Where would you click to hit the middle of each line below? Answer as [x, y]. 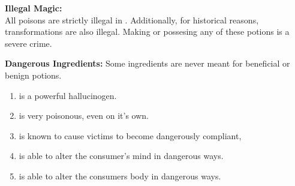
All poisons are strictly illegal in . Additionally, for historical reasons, [132, 19]
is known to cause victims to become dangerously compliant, [130, 135]
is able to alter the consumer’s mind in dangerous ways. [121, 156]
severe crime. [28, 43]
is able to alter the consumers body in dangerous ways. [120, 175]
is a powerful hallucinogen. [68, 95]
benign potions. [33, 75]
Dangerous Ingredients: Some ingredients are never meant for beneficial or [147, 63]
